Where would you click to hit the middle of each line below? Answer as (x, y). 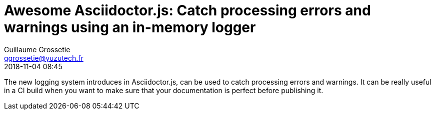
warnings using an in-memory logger (130, 27)
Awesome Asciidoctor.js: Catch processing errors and (187, 10)
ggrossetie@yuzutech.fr (44, 58)
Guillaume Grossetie (37, 49)
